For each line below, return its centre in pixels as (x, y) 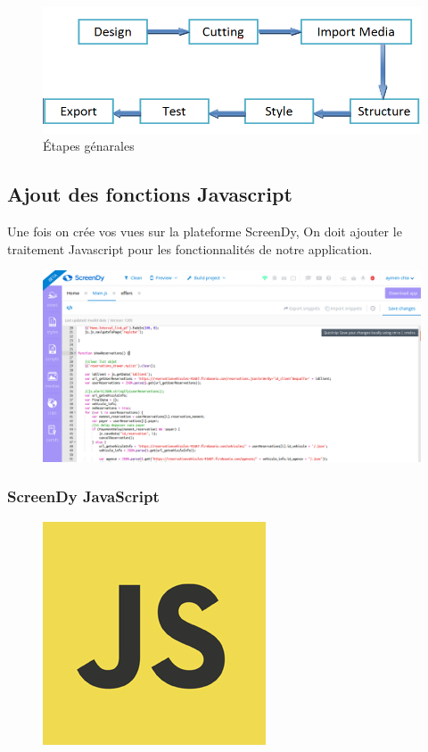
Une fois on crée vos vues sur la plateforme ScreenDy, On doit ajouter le (205, 231)
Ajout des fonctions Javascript (150, 194)
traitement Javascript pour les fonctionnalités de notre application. (190, 248)
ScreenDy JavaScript (83, 496)
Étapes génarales (89, 146)
